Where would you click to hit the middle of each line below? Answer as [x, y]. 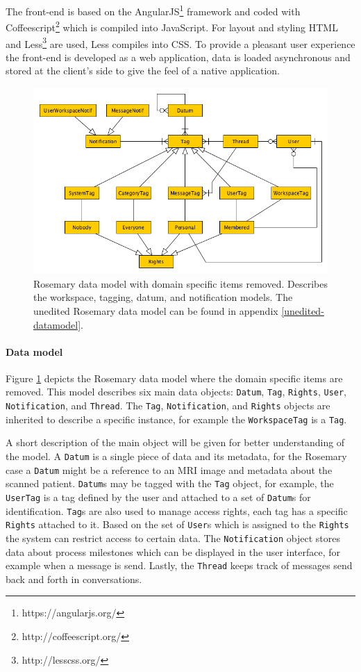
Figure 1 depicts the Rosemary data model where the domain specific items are [174, 378]
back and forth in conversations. [74, 579]
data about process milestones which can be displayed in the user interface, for [173, 551]
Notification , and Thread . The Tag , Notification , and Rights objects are [168, 405]
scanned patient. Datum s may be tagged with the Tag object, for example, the [170, 483]
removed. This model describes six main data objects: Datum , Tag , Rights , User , [176, 392]
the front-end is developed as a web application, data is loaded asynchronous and [178, 57]
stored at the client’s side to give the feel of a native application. [143, 71]
